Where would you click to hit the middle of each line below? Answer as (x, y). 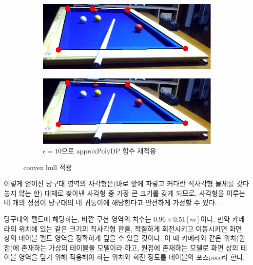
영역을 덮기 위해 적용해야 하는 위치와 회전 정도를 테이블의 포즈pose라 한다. (132, 257)
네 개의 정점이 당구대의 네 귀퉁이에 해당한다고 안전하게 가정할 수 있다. (110, 202)
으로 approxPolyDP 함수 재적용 (109, 150)
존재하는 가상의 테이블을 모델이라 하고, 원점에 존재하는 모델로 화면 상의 (130, 247)
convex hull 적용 (48, 167)
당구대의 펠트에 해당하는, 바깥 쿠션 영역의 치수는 (78, 218)
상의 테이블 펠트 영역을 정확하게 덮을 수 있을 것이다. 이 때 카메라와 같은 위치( (122, 238)
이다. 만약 (215, 218)
